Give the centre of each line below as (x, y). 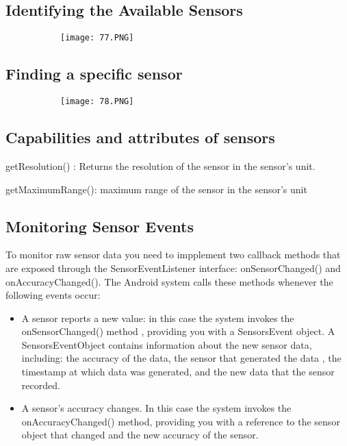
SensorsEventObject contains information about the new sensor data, (167, 344)
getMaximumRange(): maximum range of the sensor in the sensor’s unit (156, 189)
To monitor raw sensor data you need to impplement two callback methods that (173, 255)
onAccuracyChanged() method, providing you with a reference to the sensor (181, 421)
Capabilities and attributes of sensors (140, 137)
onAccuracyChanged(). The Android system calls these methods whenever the (169, 281)
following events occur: (53, 295)
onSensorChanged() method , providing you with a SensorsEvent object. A (178, 331)
